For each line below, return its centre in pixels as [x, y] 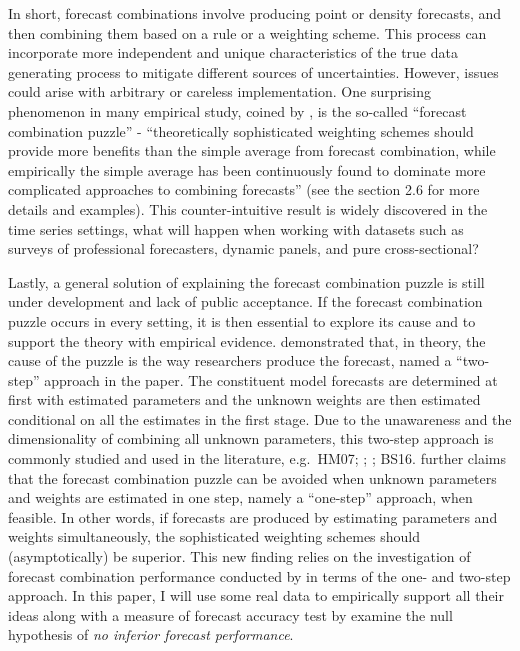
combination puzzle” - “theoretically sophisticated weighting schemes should [241, 130]
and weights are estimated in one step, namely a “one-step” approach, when [240, 497]
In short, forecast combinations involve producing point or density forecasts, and [255, 13]
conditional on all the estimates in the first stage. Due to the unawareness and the [260, 418]
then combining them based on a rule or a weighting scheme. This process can [247, 32]
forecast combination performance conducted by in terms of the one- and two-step [259, 575]
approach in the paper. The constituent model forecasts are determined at [271, 379]
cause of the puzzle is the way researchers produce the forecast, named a [230, 360]
